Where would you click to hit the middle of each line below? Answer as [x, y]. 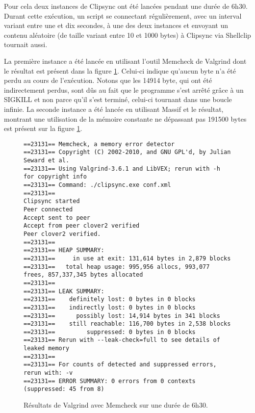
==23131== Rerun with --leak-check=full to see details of [122, 340]
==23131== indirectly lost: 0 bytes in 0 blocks [110, 307]
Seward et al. [47, 161]
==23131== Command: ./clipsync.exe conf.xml [97, 185]
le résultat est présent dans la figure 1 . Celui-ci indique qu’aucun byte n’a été [120, 70]
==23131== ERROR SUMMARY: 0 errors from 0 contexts [110, 381]
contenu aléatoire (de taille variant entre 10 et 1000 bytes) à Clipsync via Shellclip [127, 35]
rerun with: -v [48, 373]
